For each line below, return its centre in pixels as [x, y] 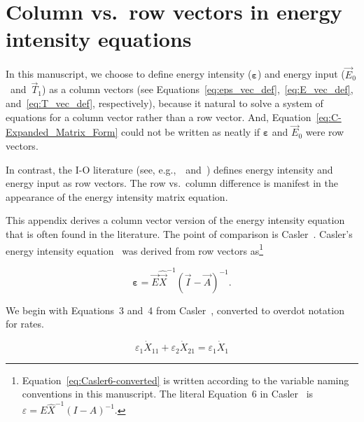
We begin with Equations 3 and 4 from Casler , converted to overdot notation [175, 310]
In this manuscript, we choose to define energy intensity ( [129, 74]
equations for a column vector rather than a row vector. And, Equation [159, 117]
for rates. [25, 324]
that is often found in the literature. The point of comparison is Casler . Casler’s [179, 233]
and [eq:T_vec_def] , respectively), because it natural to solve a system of [164, 103]
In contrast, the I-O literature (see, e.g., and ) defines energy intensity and [169, 169]
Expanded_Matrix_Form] [62, 132]
